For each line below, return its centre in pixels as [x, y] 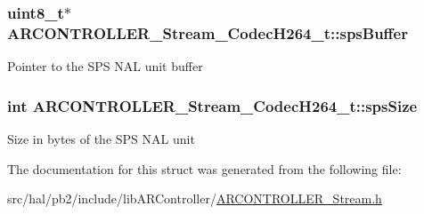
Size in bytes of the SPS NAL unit [101, 138]
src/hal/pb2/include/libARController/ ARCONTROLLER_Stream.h [195, 198]
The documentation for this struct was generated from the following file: [204, 168]
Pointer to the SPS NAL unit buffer [105, 66]
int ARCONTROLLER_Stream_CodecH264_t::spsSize [212, 105]
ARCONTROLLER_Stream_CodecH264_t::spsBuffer [208, 32]
